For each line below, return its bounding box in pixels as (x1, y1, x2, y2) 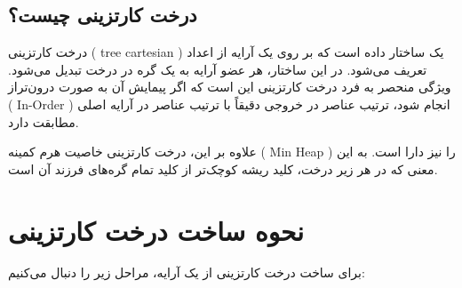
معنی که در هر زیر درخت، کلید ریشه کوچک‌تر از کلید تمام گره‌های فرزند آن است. (8, 159, 438, 178)
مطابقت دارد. (8, 112, 79, 131)
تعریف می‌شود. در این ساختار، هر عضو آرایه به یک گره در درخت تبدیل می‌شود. (8, 60, 427, 78)
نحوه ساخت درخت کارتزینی (8, 212, 304, 248)
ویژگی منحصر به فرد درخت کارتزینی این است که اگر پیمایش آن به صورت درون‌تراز (8, 77, 451, 96)
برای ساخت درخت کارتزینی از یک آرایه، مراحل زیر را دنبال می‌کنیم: (8, 263, 365, 282)
